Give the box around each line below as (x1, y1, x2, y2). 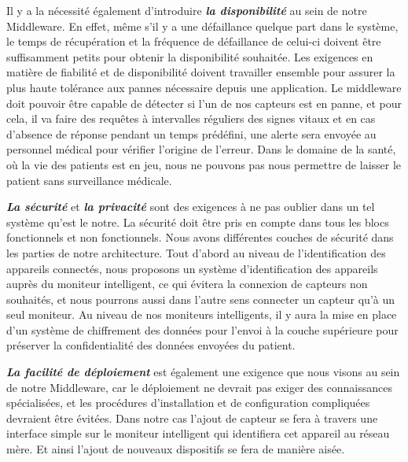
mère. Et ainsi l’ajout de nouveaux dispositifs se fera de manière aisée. (6, 441, 345, 457)
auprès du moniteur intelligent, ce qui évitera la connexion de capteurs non (6, 275, 368, 292)
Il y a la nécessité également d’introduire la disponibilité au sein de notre (6, 2, 367, 18)
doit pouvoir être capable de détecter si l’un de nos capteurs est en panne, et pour (6, 94, 402, 111)
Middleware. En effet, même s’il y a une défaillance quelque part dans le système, (6, 17, 399, 34)
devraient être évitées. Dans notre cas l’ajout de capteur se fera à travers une (6, 409, 378, 426)
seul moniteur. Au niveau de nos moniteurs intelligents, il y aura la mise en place (6, 306, 397, 323)
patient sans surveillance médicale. (6, 172, 172, 188)
